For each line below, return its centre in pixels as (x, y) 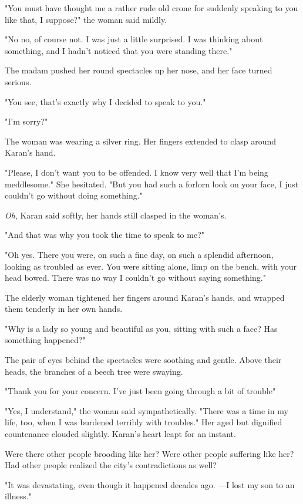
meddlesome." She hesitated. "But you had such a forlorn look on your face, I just (152, 184)
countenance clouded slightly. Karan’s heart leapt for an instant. (120, 434)
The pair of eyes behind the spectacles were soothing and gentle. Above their (143, 360)
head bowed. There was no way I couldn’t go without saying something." (135, 278)
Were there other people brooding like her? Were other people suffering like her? (149, 453)
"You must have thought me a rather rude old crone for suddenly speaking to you (151, 8)
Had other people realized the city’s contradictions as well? (111, 465)
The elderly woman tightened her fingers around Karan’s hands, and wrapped (145, 297)
